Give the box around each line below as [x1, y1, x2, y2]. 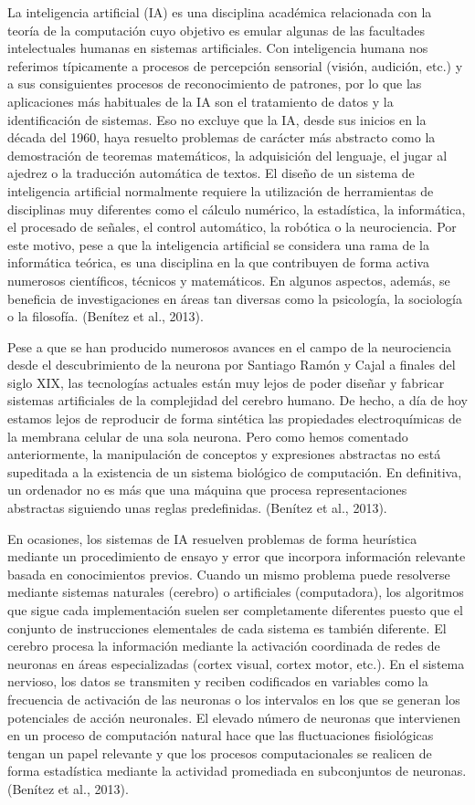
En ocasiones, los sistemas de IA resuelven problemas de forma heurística [7, 528, 417, 548]
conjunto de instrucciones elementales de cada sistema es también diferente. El [7, 618, 447, 637]
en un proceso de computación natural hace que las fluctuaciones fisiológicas [7, 726, 434, 745]
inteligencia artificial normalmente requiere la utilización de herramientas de [7, 181, 434, 200]
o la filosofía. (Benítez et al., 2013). [7, 307, 204, 326]
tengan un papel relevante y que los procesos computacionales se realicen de [7, 743, 432, 762]
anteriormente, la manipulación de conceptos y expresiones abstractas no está [7, 444, 441, 464]
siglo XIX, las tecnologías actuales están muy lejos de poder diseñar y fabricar [7, 372, 445, 392]
